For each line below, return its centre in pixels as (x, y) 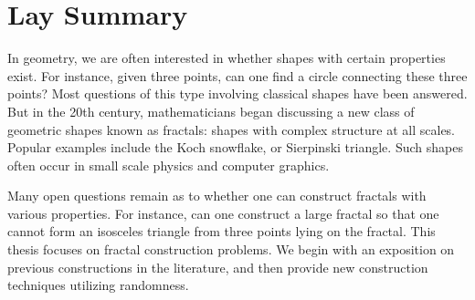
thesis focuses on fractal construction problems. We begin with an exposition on (231, 249)
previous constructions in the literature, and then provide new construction (218, 267)
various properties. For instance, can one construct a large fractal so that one (223, 213)
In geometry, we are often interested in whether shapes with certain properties (227, 58)
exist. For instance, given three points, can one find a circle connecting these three (237, 75)
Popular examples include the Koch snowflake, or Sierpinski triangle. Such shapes (235, 147)
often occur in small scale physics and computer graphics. (169, 165)
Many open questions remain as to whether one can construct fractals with (217, 196)
